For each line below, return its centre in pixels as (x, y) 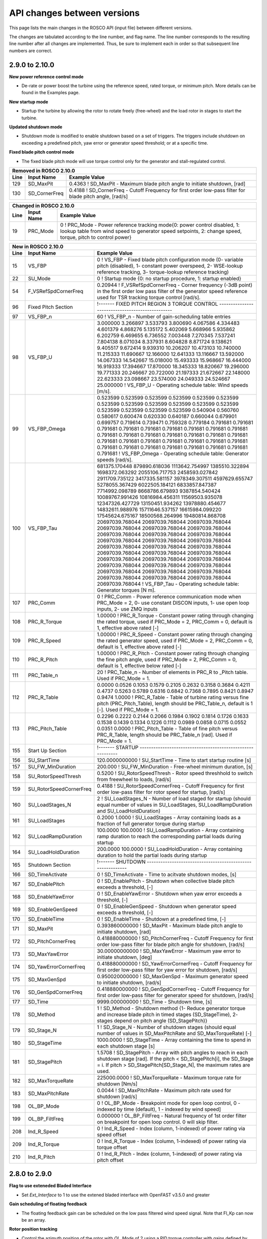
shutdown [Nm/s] (117, 1084)
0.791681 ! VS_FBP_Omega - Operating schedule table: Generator (173, 453)
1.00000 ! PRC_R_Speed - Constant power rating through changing (175, 634)
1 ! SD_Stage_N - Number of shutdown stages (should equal (167, 1027)
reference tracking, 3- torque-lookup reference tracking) (163, 272)
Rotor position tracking (33, 1229)
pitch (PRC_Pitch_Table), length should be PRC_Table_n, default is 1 (175, 703)
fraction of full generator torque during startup (151, 824)
